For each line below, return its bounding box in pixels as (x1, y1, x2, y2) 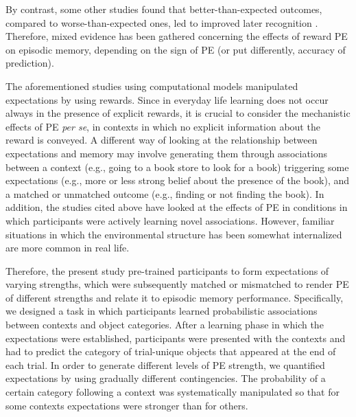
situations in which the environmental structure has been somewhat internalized (5, 227, 342, 241)
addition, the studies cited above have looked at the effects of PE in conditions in (5, 200, 348, 214)
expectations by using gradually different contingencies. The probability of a (5, 371, 326, 385)
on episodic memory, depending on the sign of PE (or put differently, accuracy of (5, 42, 346, 56)
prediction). (5, 56, 54, 70)
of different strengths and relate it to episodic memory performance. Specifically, (5, 290, 344, 304)
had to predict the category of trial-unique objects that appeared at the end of (5, 344, 336, 359)
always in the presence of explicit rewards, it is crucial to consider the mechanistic (5, 106, 351, 120)
